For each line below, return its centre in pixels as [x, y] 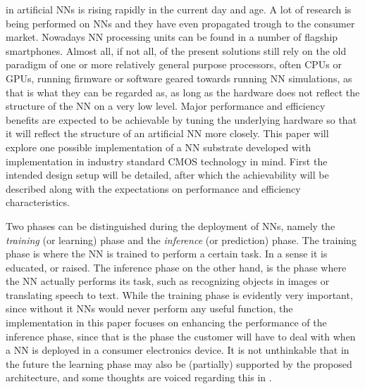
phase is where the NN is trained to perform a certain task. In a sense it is [167, 254]
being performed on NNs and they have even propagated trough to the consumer [180, 23]
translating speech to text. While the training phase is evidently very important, [179, 294]
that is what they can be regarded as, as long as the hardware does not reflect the [183, 92]
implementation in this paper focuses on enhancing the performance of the [166, 323]
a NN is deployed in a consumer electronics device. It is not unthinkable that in [178, 350]
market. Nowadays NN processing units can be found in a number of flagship [172, 37]
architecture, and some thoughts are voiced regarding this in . [139, 377]
